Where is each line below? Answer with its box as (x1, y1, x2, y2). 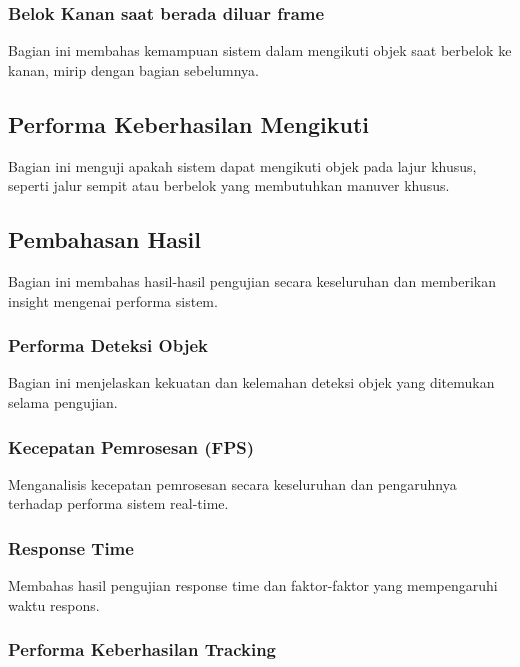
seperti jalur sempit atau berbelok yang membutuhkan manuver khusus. (8, 175, 450, 196)
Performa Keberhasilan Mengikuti (8, 108, 369, 139)
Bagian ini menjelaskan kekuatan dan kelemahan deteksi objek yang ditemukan (8, 372, 495, 393)
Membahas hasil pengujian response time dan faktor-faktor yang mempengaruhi (8, 575, 498, 596)
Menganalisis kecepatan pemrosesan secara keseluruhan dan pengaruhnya (8, 473, 457, 494)
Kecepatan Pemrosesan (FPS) (8, 434, 255, 459)
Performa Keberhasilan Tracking (8, 637, 276, 662)
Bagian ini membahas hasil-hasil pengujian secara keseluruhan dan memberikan (8, 271, 496, 291)
